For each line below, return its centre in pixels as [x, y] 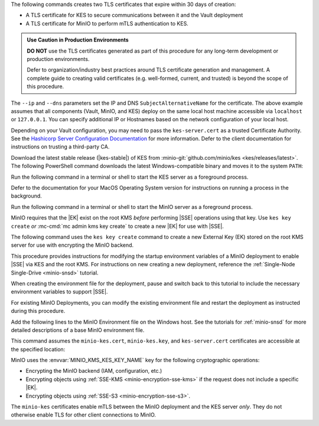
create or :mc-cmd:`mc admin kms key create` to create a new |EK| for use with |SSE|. [117, 226]
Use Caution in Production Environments [78, 40]
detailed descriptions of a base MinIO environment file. [78, 330]
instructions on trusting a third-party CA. [60, 147]
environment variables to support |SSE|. [59, 292]
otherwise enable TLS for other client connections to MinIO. [84, 415]
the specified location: [38, 349]
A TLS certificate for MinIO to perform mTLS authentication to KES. [107, 23]
